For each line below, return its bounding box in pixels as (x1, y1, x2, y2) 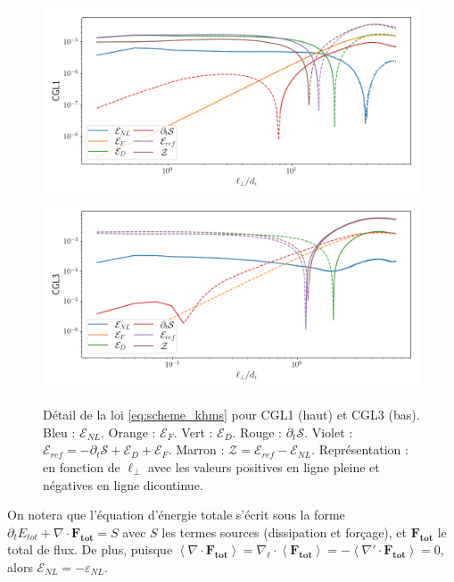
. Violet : (304, 422, 353, 441)
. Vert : (173, 422, 213, 441)
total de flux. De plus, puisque (7, 540, 173, 559)
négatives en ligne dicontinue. (43, 475, 203, 494)
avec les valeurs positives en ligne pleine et (148, 457, 380, 476)
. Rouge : (232, 422, 282, 441)
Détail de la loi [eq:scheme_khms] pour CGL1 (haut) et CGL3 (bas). (43, 405, 420, 424)
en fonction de (43, 457, 120, 476)
